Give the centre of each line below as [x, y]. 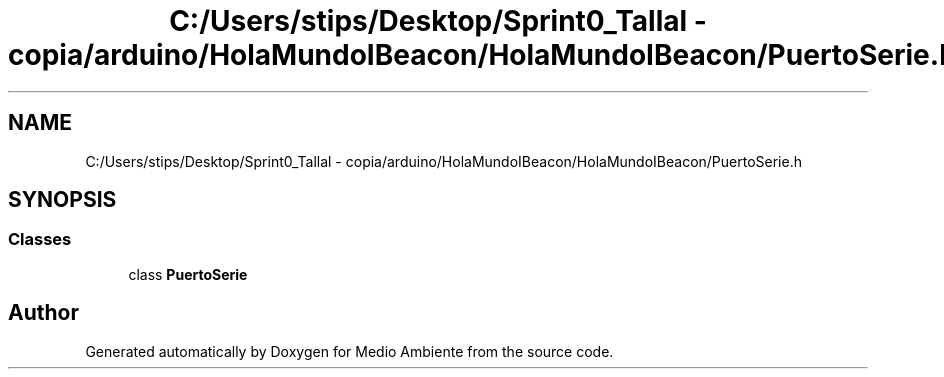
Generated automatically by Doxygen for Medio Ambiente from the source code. [349, 351]
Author [43, 313]
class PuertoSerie [188, 274]
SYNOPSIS [62, 200]
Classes [40, 239]
